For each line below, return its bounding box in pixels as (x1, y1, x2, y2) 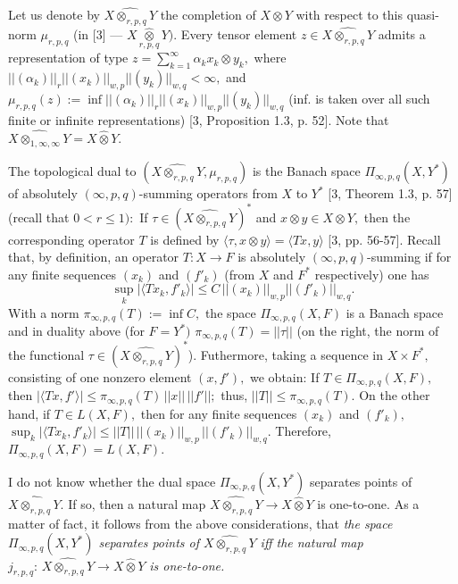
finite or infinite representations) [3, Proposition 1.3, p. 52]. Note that (8, 110, 389, 129)
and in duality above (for (8, 321, 145, 339)
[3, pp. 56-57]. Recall (328, 229, 441, 248)
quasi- (406, 5, 439, 24)
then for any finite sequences (140, 404, 297, 422)
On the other (359, 386, 430, 405)
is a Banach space (346, 303, 444, 321)
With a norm (8, 303, 79, 321)
